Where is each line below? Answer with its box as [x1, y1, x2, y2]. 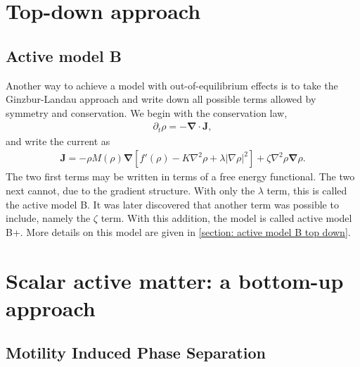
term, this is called [266, 183, 347, 198]
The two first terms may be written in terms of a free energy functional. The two [6, 169, 355, 184]
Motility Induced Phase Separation [6, 342, 266, 363]
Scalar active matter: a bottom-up [6, 266, 344, 294]
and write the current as [6, 133, 110, 148]
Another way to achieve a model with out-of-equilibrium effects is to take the [6, 77, 338, 92]
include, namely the [6, 211, 91, 225]
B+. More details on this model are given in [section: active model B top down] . [6, 224, 351, 239]
